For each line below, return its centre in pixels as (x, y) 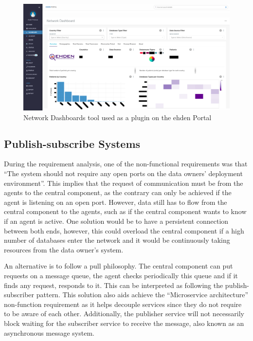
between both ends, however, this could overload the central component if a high (124, 230)
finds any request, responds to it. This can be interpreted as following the (114, 285)
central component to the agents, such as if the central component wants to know (125, 211)
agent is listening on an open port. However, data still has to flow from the (116, 202)
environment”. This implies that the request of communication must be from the (124, 183)
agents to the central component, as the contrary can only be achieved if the (118, 192)
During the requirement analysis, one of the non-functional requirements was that (126, 164)
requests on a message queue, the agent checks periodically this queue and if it (121, 275)
